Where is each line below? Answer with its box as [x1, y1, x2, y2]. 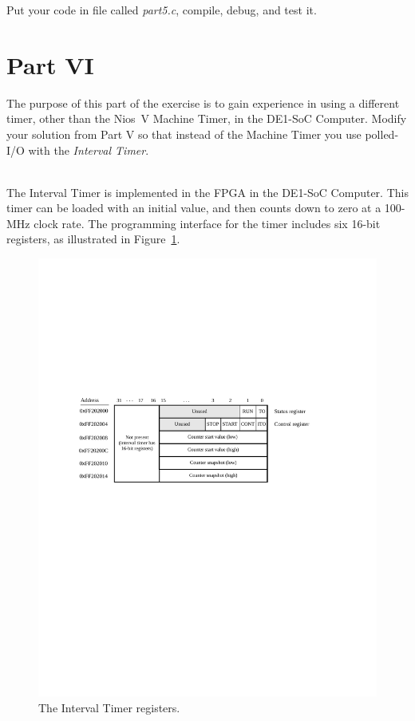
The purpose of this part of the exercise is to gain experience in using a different [6, 94, 400, 111]
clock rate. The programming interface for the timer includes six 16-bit [34, 215, 381, 231]
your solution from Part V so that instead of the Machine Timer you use [6, 125, 362, 142]
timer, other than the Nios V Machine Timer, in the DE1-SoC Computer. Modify [6, 110, 407, 127]
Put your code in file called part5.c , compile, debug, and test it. [6, 2, 317, 18]
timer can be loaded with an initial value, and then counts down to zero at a [6, 199, 381, 216]
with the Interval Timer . [28, 141, 149, 158]
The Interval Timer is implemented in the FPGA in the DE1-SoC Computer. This [6, 183, 409, 200]
